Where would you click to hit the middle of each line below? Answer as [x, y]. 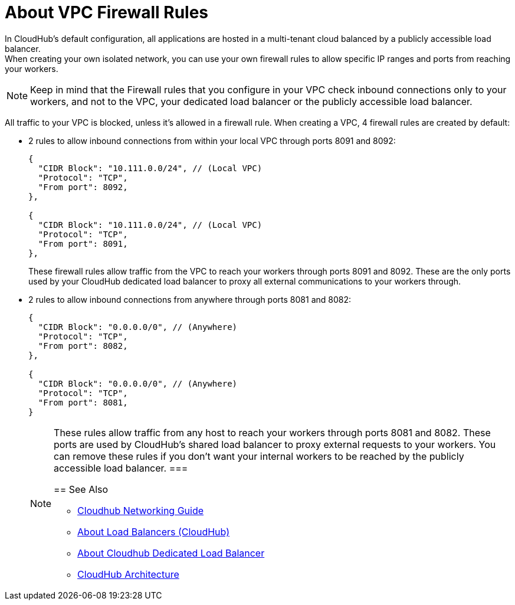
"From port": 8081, [83, 402]
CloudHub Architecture [128, 574]
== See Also [81, 489]
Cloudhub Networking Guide [141, 510]
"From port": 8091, [83, 243]
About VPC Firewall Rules [107, 12]
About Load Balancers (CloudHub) [154, 532]
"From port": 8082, [83, 346]
